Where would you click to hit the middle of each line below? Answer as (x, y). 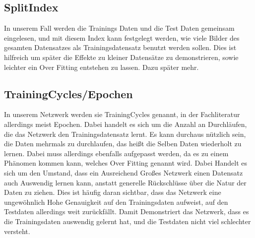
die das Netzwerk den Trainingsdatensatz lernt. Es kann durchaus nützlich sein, (125, 134)
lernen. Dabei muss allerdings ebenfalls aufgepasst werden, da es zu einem (116, 153)
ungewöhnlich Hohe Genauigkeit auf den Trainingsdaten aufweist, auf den (116, 202)
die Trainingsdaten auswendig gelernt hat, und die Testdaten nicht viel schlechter (127, 221)
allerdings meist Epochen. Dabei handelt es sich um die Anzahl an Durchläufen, (126, 124)
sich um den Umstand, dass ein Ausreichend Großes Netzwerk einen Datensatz (124, 172)
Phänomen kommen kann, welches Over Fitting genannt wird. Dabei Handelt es (126, 163)
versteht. (17, 231)
